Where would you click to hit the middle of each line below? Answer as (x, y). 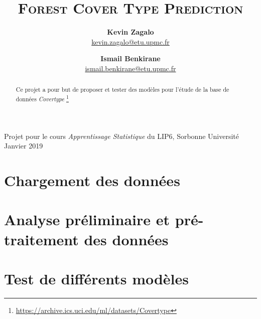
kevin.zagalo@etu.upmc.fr (130, 41)
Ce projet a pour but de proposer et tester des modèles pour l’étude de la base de (122, 90)
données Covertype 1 (42, 98)
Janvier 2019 (24, 146)
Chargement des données (92, 180)
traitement (41, 239)
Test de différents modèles (97, 278)
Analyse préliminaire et (87, 219)
